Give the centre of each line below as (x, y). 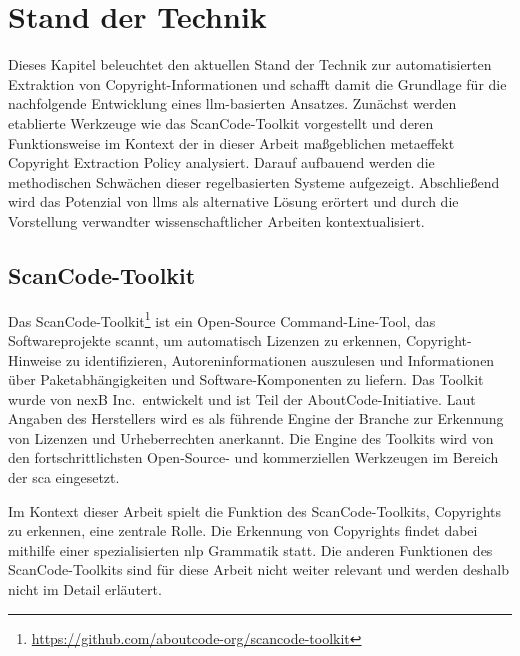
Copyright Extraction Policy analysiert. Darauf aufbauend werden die (221, 162)
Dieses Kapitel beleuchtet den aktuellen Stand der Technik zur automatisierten (250, 64)
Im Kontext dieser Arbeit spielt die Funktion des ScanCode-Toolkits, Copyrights (255, 510)
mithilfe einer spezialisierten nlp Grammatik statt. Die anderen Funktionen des (250, 549)
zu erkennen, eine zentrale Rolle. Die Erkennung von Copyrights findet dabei (243, 530)
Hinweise (35, 359)
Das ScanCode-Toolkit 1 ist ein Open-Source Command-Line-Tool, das (222, 319)
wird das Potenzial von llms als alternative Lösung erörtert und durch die (233, 201)
